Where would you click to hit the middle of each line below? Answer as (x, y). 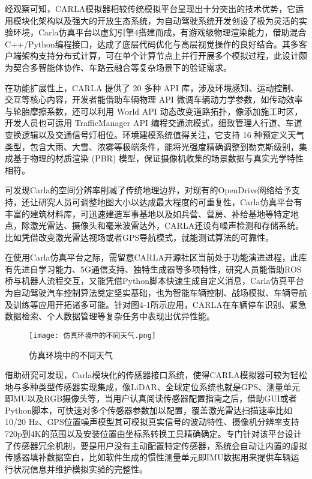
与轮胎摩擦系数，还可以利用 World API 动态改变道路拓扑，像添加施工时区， (154, 111)
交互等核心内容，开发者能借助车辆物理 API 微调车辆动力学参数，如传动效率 (154, 99)
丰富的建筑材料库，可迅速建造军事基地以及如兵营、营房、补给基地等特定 (148, 213)
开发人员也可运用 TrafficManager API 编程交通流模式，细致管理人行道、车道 (154, 123)
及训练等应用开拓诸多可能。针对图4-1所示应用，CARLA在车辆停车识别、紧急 (156, 304)
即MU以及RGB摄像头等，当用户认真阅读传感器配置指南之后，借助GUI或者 (151, 398)
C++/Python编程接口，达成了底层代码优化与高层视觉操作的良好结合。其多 (152, 44)
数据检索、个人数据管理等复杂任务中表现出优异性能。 (110, 316)
